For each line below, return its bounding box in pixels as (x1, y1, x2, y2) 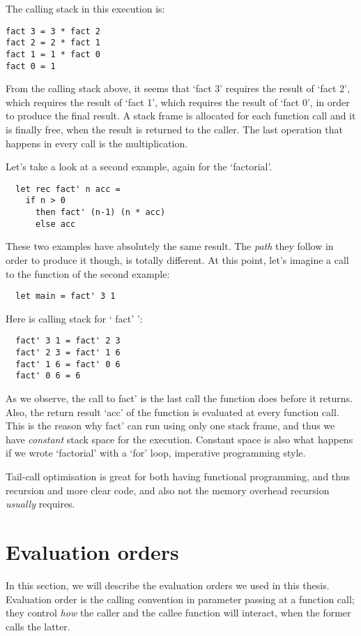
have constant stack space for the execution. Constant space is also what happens (6, 431, 353, 446)
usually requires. (6, 496, 75, 511)
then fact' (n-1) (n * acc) (35, 207, 166, 218)
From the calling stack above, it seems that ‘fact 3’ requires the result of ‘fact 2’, (6, 81, 350, 96)
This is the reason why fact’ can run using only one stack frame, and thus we (6, 418, 335, 433)
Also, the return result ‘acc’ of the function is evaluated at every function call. (6, 404, 339, 419)
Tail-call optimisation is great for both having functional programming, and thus (6, 469, 350, 484)
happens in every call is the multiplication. (6, 135, 188, 150)
